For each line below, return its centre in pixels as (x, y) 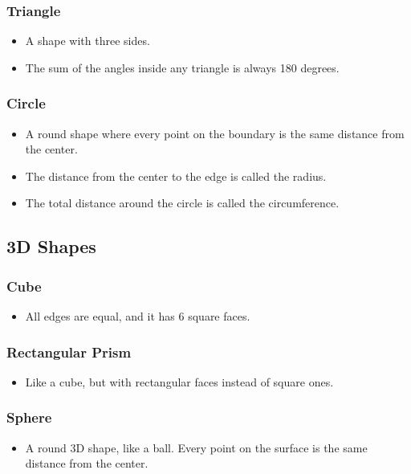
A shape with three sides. (87, 41)
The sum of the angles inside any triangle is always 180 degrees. (182, 67)
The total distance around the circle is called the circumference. (182, 203)
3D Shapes (51, 246)
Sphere (29, 417)
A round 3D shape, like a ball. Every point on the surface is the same (196, 447)
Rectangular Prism (69, 351)
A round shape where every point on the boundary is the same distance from (215, 133)
